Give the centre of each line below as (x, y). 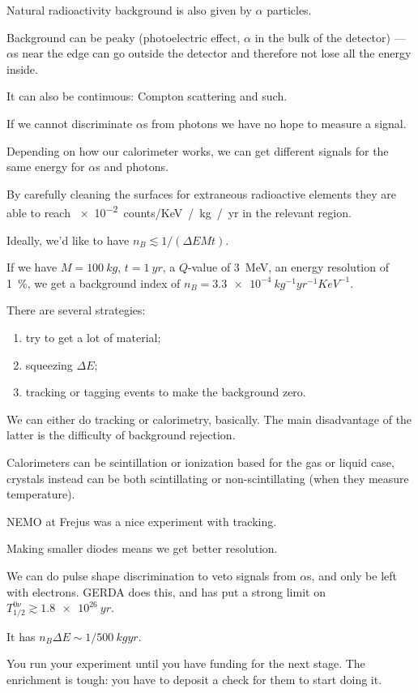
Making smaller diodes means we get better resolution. (142, 548)
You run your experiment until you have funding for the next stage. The (186, 663)
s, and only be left (352, 575)
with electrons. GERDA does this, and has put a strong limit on (166, 591)
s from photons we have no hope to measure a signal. (275, 123)
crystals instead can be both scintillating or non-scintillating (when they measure (208, 478)
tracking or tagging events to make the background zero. (166, 392)
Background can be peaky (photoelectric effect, (124, 37)
